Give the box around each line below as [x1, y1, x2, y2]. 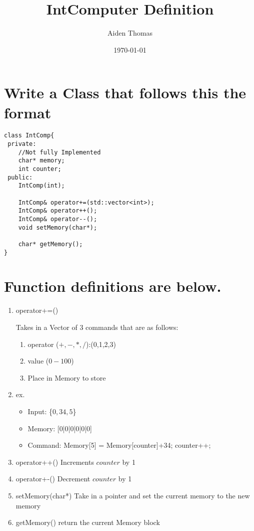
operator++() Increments [15, 456, 94, 467]
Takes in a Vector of [15, 322, 77, 332]
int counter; [18, 165, 61, 173]
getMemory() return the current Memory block [15, 517, 160, 527]
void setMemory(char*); [18, 224, 97, 231]
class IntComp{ [4, 132, 54, 139]
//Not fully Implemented [18, 148, 101, 156]
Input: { [27, 406, 52, 416]
